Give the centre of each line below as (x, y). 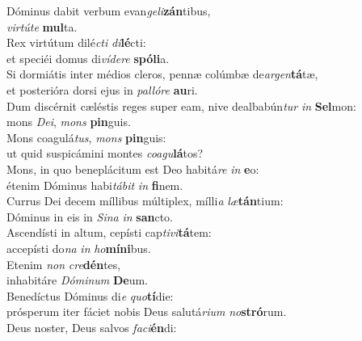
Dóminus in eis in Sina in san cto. (90, 216)
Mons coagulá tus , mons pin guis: (86, 137)
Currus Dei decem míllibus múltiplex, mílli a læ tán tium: (145, 201)
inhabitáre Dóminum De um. (78, 280)
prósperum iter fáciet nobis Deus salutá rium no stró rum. (147, 312)
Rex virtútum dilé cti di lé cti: (76, 42)
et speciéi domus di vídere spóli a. (88, 58)
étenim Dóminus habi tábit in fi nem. (95, 185)
